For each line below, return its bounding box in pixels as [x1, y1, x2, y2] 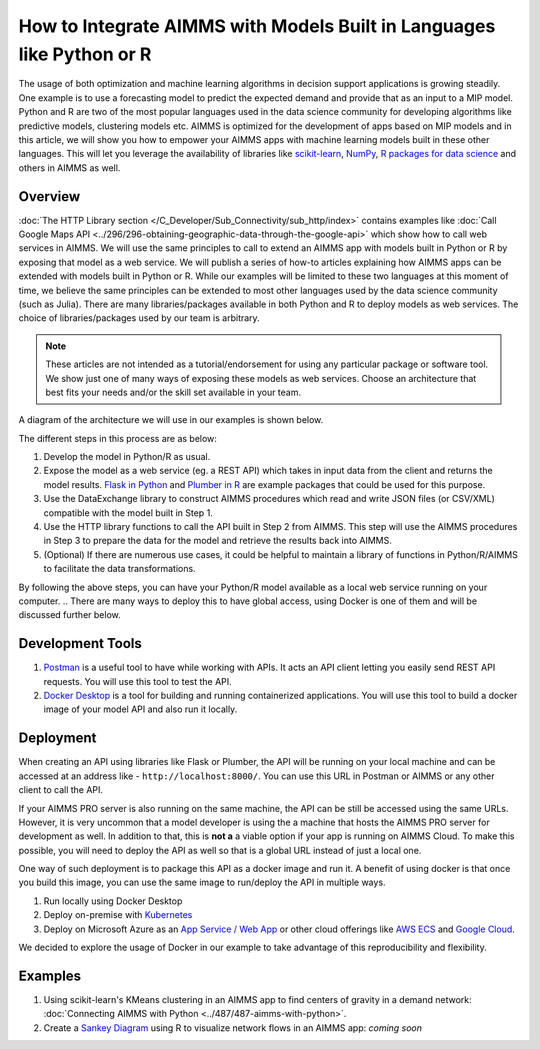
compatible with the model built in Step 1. [43, 506, 214, 519]
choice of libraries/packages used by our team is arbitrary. [18, 312, 260, 324]
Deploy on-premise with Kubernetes [43, 909, 193, 921]
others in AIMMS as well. [18, 161, 121, 174]
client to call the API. [18, 784, 104, 796]
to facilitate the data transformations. [43, 563, 196, 575]
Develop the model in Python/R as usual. [43, 451, 211, 463]
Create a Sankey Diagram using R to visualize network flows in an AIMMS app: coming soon [43, 1021, 423, 1034]
